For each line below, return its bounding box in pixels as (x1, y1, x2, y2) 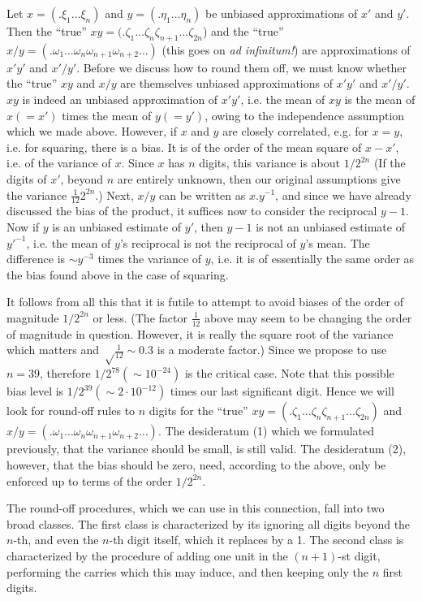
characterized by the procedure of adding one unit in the (6, 547, 288, 564)
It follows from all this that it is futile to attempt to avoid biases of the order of (6, 293, 403, 310)
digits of (6, 170, 47, 187)
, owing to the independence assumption (205, 106, 405, 123)
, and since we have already (275, 186, 411, 203)
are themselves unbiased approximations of (120, 75, 333, 92)
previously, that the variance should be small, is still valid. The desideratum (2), (6, 440, 407, 457)
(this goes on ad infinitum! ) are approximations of (161, 41, 411, 58)
